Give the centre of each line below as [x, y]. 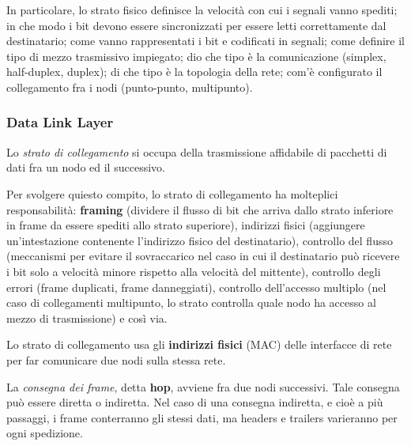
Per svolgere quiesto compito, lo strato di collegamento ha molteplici [172, 193]
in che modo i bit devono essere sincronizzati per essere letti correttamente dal [196, 25]
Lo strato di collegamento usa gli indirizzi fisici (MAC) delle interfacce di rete [199, 344]
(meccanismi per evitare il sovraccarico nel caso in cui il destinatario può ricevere [203, 256]
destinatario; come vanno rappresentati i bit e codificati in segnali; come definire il [205, 41]
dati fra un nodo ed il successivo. [86, 167]
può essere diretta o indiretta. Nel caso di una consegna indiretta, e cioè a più [195, 402]
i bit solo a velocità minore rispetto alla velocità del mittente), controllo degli [194, 271]
